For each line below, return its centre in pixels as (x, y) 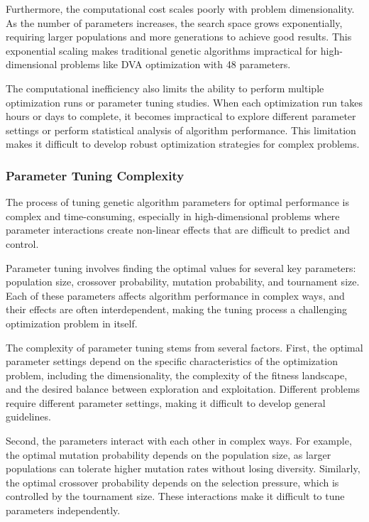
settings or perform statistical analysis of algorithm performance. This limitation (181, 130)
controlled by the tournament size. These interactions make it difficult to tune (175, 496)
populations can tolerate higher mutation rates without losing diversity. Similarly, (183, 468)
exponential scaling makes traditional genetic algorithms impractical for (162, 50)
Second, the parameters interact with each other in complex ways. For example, (179, 441)
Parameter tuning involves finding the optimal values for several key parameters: (181, 267)
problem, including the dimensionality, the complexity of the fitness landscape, (177, 375)
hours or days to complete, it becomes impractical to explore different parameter (181, 116)
